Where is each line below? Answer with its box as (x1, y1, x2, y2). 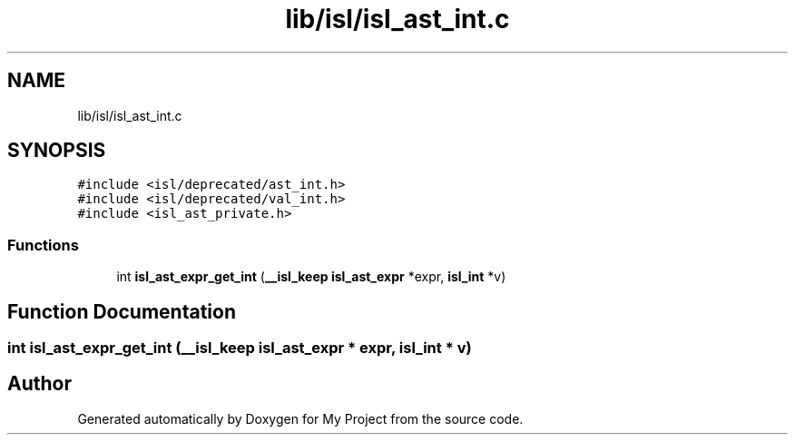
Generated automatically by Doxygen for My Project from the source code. (77, 410, 524, 427)
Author (7, 372, 72, 396)
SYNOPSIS (7, 139, 106, 162)
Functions (7, 235, 79, 254)
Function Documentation (7, 300, 236, 323)
